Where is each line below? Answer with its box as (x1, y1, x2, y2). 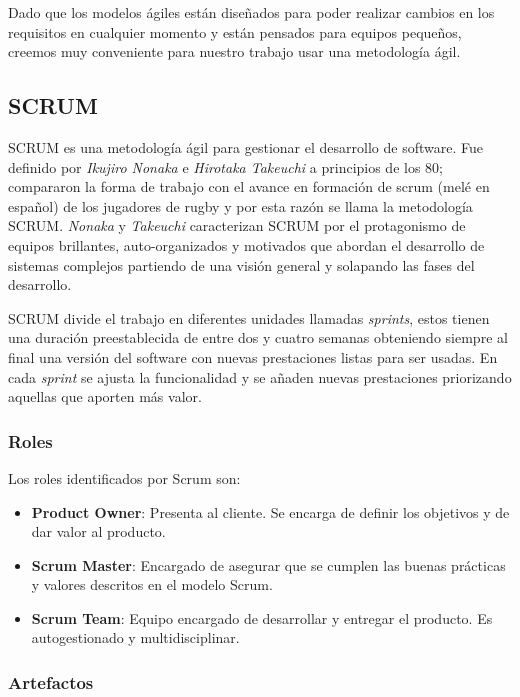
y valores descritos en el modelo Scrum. (31, 574, 273, 595)
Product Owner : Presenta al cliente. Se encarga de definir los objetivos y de (31, 501, 510, 522)
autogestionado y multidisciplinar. (31, 627, 240, 648)
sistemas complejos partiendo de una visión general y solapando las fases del (8, 254, 475, 275)
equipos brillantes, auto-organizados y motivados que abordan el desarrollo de (8, 234, 485, 255)
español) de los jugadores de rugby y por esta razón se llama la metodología (8, 195, 473, 216)
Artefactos (8, 670, 94, 694)
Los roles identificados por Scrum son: (8, 467, 241, 488)
